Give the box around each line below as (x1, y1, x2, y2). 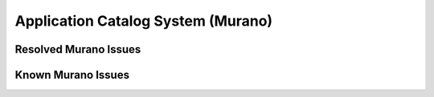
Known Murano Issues (14, 68, 130, 82)
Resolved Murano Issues (14, 42, 141, 56)
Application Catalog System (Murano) (14, 12, 273, 30)
